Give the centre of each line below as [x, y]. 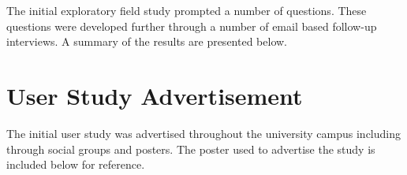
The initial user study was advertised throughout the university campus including [203, 133]
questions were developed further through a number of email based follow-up [192, 26]
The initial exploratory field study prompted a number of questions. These [187, 10]
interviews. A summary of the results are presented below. [147, 41]
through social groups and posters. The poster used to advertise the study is [191, 149]
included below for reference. [76, 164]
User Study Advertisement [155, 95]
